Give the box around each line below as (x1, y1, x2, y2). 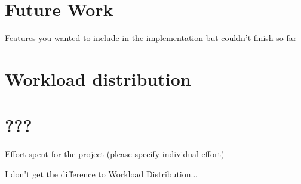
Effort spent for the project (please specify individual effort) (5, 148, 225, 160)
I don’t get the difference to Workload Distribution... (5, 167, 198, 180)
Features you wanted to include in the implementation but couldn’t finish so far (5, 32, 297, 44)
